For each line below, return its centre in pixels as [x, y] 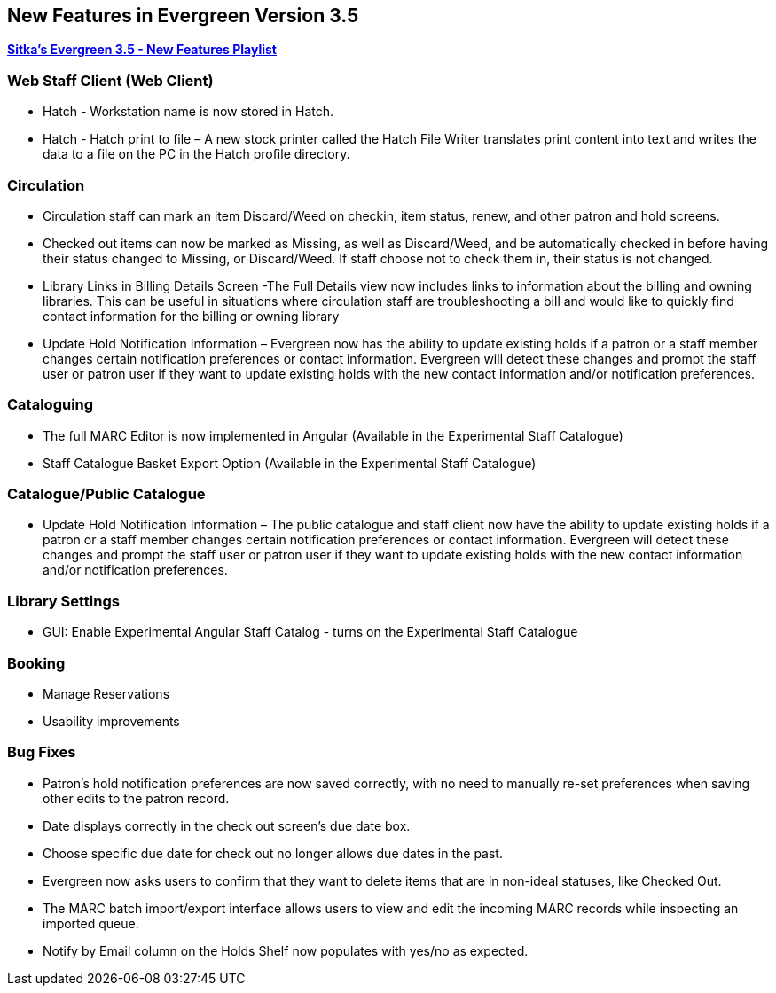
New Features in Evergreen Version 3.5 [183, 16]
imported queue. [91, 923]
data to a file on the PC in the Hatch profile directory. [196, 154]
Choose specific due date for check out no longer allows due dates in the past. [273, 853]
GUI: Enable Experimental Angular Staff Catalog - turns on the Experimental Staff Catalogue [310, 632]
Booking [36, 663]
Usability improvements [111, 721]
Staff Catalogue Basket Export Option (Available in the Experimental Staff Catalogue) [290, 463]
